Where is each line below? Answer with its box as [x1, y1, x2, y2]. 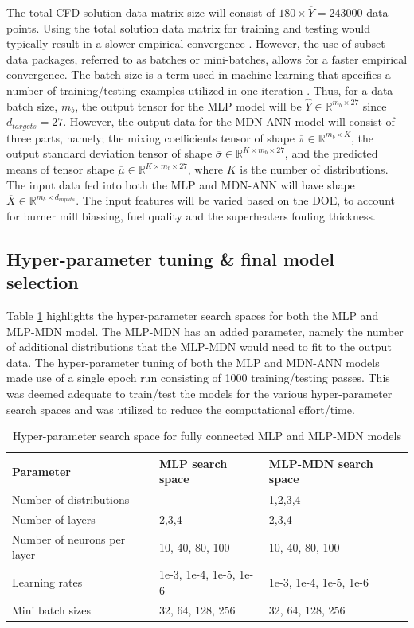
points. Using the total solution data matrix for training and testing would [6, 19, 371, 36]
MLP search [158, 454, 228, 471]
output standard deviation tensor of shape [6, 145, 213, 162]
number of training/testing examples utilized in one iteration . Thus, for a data [6, 81, 393, 98]
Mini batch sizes [12, 601, 91, 618]
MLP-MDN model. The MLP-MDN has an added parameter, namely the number [6, 322, 404, 339]
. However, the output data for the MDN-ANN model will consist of [63, 113, 395, 130]
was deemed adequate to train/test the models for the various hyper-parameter [6, 384, 393, 401]
